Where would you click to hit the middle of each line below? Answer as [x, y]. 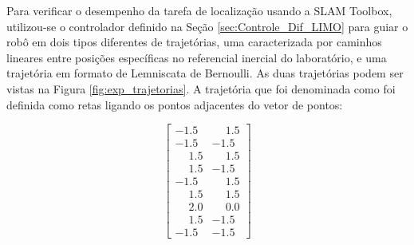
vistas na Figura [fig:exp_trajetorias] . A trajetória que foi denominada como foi [201, 88]
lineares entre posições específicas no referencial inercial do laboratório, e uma [197, 57]
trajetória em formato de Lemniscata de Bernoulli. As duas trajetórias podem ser [205, 73]
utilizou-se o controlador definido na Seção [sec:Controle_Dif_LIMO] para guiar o [207, 26]
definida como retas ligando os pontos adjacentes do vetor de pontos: [175, 104]
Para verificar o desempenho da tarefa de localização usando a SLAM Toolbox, [199, 10]
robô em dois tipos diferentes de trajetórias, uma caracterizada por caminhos [194, 42]
